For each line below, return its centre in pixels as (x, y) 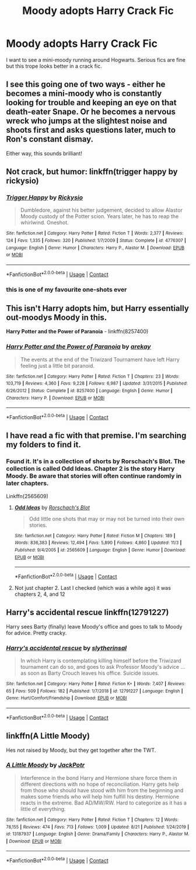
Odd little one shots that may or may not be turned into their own (107, 519)
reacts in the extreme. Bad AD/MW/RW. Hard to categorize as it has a (103, 803)
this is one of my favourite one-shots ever (66, 289)
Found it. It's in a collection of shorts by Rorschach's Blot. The (96, 461)
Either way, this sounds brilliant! (44, 153)
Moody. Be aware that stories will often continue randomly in (94, 476)
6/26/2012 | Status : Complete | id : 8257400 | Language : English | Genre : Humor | (89, 391)
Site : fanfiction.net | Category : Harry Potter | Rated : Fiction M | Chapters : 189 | (95, 536)
